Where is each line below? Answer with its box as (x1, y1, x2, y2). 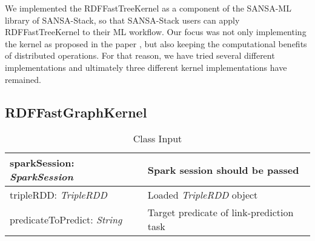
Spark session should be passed (147, 162, 299, 177)
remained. (5, 73, 41, 85)
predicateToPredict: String (10, 212, 122, 226)
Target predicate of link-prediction (147, 205, 294, 220)
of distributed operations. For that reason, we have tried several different (5, 49, 275, 62)
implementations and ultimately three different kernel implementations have (5, 61, 287, 73)
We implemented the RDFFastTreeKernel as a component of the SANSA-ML (5, 2, 291, 14)
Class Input (133, 131, 182, 146)
